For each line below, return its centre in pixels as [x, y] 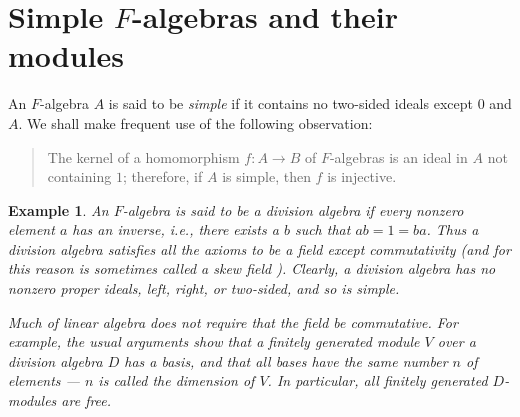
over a [456, 341]
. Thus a [452, 229]
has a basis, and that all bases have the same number [286, 360]
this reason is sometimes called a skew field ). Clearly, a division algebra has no [252, 268]
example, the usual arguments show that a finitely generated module [214, 341]
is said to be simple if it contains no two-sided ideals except [290, 103]
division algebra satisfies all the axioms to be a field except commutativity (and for [259, 248]
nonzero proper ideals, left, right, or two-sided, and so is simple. [204, 288]
